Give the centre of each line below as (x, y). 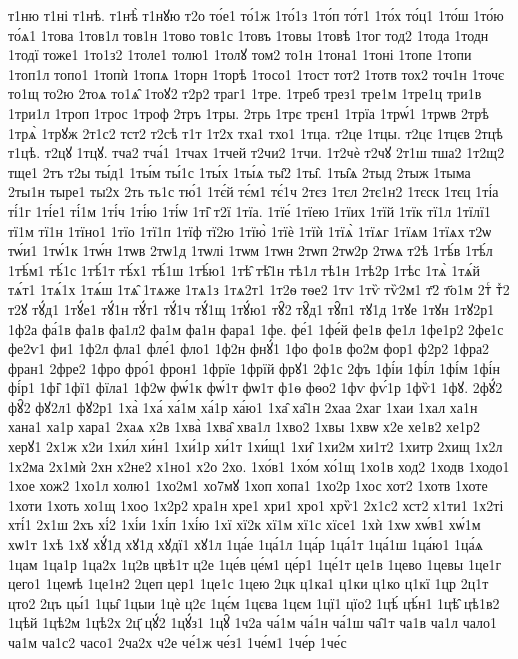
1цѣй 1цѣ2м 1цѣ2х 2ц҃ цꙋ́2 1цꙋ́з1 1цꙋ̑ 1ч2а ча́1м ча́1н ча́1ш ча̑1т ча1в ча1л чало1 (253, 622)
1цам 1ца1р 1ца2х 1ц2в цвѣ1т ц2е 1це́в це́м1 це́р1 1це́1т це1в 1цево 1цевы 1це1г (255, 563)
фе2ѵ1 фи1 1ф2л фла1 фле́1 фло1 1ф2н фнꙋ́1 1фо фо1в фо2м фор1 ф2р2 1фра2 (249, 348)
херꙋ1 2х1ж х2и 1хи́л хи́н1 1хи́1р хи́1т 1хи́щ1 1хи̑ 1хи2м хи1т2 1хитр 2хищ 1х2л (255, 446)
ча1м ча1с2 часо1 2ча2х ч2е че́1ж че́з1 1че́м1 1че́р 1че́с (177, 642)
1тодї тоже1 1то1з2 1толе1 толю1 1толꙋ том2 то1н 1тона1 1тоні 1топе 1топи (240, 54)
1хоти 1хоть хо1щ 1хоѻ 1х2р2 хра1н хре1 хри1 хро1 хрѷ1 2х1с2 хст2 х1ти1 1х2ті (256, 504)
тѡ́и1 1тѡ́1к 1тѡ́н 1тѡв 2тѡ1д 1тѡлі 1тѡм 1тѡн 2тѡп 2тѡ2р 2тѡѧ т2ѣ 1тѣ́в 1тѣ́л (250, 250)
